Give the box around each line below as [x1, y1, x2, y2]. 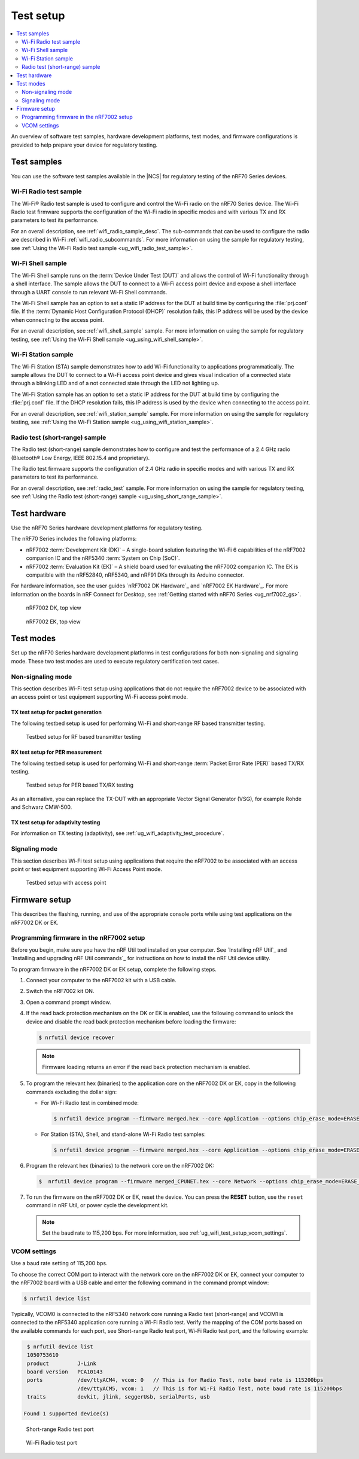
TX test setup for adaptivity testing [11, 819, 101, 826]
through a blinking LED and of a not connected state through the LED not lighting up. [11, 380, 220, 387]
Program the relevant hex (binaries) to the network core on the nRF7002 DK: [26, 1162, 215, 1169]
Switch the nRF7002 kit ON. [26, 988, 95, 995]
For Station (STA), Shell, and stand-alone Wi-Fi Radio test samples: [41, 1131, 206, 1138]
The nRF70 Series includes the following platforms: [11, 535, 137, 543]
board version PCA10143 [27, 1368, 103, 1375]
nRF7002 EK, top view [26, 618, 81, 625]
